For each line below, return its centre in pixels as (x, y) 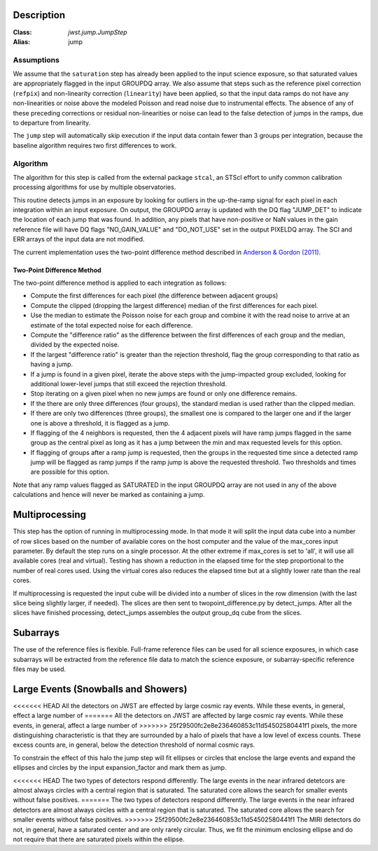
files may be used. (40, 669)
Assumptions (36, 59)
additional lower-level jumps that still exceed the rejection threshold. (129, 384)
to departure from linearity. (52, 123)
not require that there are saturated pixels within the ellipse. (99, 839)
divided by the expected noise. (75, 345)
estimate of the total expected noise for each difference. (112, 325)
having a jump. (52, 365)
